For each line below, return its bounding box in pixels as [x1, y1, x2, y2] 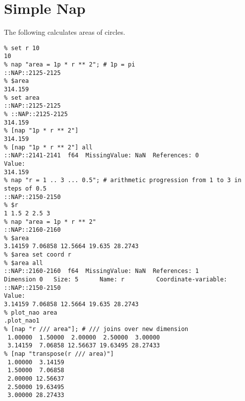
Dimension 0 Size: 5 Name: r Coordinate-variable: [4, 276, 228, 283]
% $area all [4, 259, 43, 267]
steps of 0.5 [4, 185, 47, 192]
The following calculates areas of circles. [4, 27, 125, 37]
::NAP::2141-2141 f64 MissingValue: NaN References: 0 [4, 152, 199, 159]
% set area [4, 94, 40, 101]
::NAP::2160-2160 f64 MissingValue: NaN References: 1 [4, 267, 199, 275]
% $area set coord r [4, 251, 72, 259]
